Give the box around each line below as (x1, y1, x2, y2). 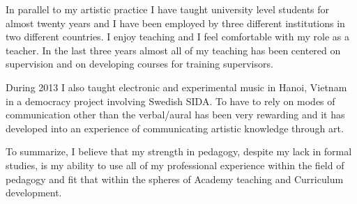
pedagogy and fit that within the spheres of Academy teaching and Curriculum (6, 171, 344, 186)
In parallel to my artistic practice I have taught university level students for (6, 2, 330, 16)
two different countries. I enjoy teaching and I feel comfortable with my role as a (6, 29, 349, 44)
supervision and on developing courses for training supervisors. (6, 56, 273, 71)
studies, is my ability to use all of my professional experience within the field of (6, 157, 344, 172)
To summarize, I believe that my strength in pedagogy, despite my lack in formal (6, 144, 352, 159)
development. (6, 185, 62, 200)
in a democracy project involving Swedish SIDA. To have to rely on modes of (6, 93, 335, 108)
